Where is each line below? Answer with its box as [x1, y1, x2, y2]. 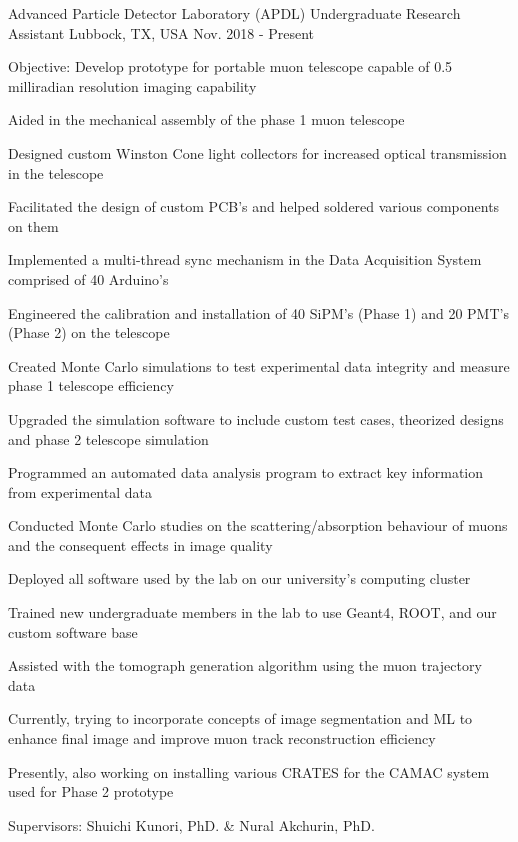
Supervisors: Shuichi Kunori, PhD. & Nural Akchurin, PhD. [8, 814, 375, 835]
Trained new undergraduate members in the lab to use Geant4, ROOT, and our [8, 602, 497, 623]
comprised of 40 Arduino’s [8, 268, 169, 289]
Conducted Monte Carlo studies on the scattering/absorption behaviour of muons [8, 515, 508, 536]
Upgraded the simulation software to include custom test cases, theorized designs [8, 408, 504, 429]
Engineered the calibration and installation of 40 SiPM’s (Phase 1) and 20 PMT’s [8, 302, 509, 323]
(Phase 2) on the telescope [8, 322, 170, 343]
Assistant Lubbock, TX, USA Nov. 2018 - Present [8, 22, 315, 43]
